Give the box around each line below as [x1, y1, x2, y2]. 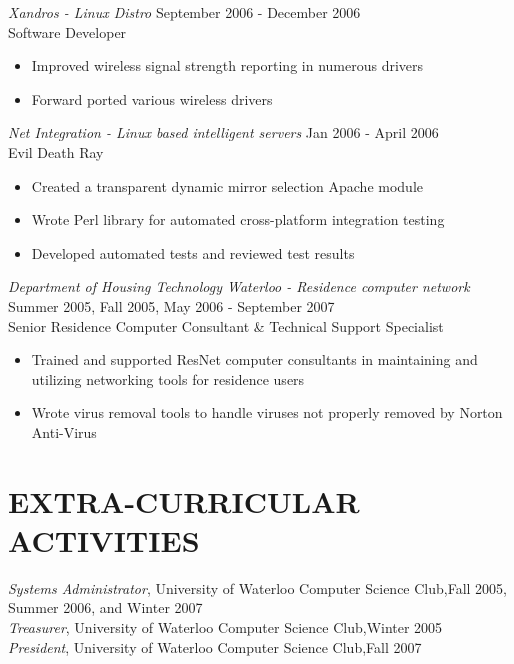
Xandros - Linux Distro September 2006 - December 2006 [8, 2, 361, 22]
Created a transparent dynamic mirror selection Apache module [31, 175, 424, 196]
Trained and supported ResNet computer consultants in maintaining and [31, 349, 478, 370]
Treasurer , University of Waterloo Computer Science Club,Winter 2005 [8, 617, 443, 637]
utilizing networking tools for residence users [31, 368, 305, 389]
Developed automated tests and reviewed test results [31, 242, 355, 263]
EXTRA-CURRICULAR [8, 480, 360, 521]
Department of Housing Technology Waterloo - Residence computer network [8, 276, 470, 297]
